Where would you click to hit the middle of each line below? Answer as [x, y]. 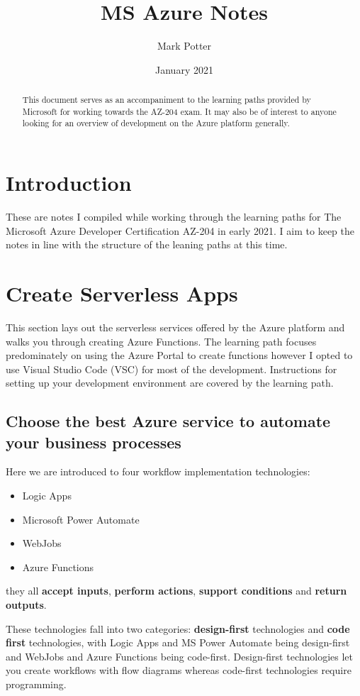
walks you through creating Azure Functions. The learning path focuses [161, 341]
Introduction [69, 183]
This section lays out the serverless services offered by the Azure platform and [175, 327]
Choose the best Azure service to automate [168, 421]
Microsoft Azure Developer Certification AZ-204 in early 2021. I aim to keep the [180, 230]
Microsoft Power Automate [81, 519]
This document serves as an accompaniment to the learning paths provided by [167, 100]
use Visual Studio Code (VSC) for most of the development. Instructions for [171, 369]
